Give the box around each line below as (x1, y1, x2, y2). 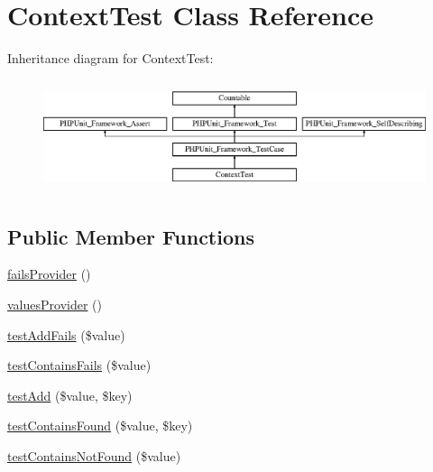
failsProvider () (7, 264, 91, 283)
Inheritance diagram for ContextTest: (7, 49, 214, 68)
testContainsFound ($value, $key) (7, 416, 193, 435)
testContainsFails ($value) (7, 356, 152, 375)
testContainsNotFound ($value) (7, 446, 181, 465)
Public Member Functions (7, 222, 254, 250)
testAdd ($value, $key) (7, 385, 133, 404)
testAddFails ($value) (7, 325, 125, 344)
